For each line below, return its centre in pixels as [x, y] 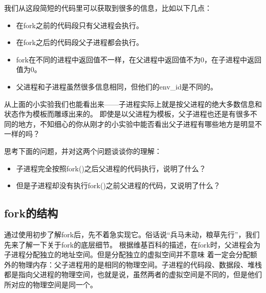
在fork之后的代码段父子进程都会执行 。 [80, 42]
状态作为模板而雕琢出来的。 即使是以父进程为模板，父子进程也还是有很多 [127, 114]
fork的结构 [31, 213]
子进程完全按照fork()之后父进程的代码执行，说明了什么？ [111, 168]
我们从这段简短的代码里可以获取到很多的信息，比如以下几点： [108, 8]
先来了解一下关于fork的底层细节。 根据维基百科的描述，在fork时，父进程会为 [132, 244]
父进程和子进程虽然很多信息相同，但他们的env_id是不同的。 [117, 86]
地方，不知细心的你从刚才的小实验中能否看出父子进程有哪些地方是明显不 [140, 123]
